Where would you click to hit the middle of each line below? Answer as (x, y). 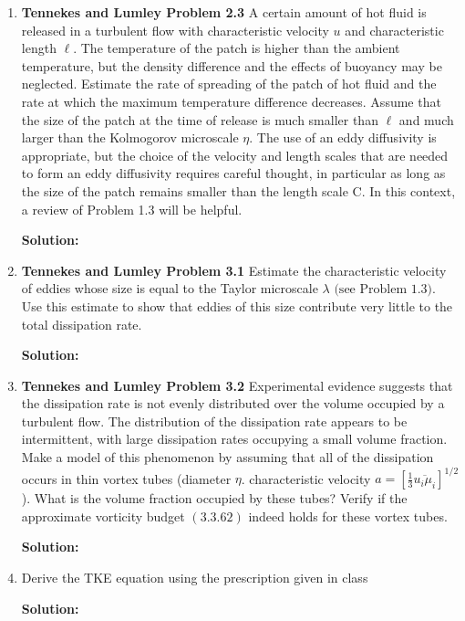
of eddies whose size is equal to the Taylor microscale (170, 288)
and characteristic (394, 30)
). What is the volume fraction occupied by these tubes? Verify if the (214, 498)
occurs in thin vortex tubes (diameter (126, 478)
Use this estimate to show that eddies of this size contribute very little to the (237, 305)
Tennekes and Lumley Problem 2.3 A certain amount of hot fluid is (224, 12)
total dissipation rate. (82, 324)
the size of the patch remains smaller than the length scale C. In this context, (238, 190)
